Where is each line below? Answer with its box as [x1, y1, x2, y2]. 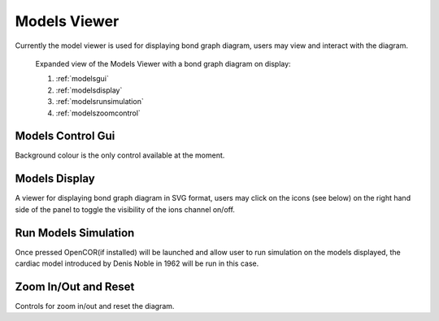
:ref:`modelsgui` [55, 74, 109, 84]
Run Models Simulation [15, 226, 135, 240]
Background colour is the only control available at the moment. [15, 150, 225, 160]
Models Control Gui [15, 129, 115, 143]
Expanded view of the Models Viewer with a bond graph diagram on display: [35, 59, 292, 68]
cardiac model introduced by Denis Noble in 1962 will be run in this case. [15, 258, 259, 268]
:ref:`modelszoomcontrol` [55, 108, 141, 118]
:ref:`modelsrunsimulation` [55, 97, 144, 106]
